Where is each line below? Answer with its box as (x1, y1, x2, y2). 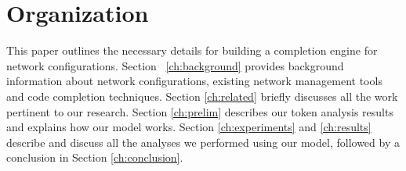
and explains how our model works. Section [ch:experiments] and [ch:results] (6, 119, 372, 135)
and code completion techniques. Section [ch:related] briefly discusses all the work (6, 87, 398, 104)
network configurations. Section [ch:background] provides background (6, 57, 344, 73)
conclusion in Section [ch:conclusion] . (6, 149, 183, 166)
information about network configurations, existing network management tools (6, 73, 382, 89)
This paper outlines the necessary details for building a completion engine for (6, 42, 378, 59)
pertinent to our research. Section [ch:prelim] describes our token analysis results (6, 103, 393, 119)
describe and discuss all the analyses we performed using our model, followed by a (6, 134, 400, 150)
